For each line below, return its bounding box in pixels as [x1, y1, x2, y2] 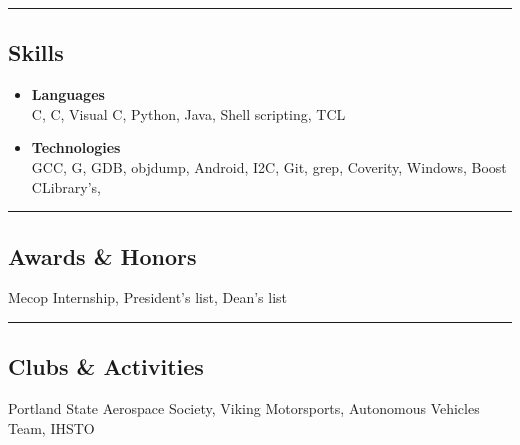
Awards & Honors [8, 240, 197, 271]
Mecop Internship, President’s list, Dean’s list [8, 287, 287, 308]
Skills [8, 37, 64, 68]
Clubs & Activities [8, 351, 204, 382]
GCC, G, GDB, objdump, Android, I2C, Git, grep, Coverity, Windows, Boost [31, 156, 507, 177]
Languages [31, 84, 105, 105]
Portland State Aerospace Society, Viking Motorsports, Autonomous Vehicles [8, 398, 480, 419]
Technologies [31, 137, 121, 158]
